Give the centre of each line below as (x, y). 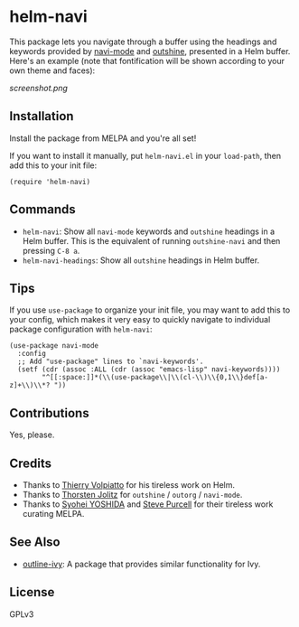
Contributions (49, 413)
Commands (43, 210)
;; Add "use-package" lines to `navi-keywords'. (111, 362)
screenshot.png (38, 88)
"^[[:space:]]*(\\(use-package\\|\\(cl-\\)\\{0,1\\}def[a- (155, 378)
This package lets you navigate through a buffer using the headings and (143, 42)
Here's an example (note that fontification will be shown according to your (147, 61)
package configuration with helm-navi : (81, 329)
